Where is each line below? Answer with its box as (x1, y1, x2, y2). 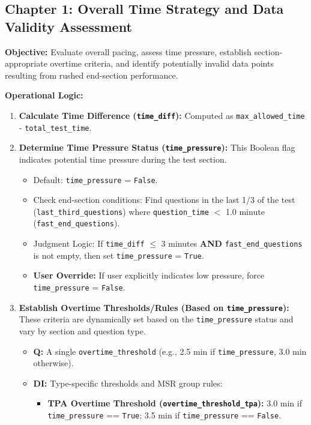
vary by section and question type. (19, 324, 146, 337)
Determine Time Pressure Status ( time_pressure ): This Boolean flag (19, 141, 295, 154)
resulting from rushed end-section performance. (5, 68, 178, 81)
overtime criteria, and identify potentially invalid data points (50, 57, 274, 70)
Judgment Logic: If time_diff (33, 237, 145, 250)
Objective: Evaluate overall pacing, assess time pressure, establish (5, 45, 252, 58)
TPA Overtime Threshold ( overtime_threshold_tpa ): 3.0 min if (47, 397, 302, 409)
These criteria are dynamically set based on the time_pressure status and (19, 313, 294, 325)
